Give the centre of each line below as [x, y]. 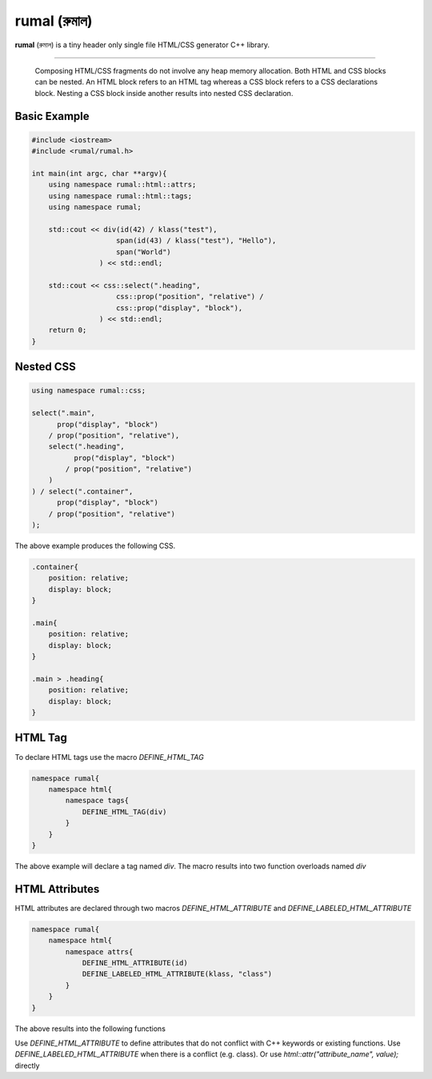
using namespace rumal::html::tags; [120, 196]
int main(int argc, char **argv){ [99, 173]
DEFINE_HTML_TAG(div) [124, 811]
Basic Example [52, 116]
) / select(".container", [82, 491]
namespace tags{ [97, 801]
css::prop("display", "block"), [180, 308]
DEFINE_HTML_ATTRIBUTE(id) [135, 963]
